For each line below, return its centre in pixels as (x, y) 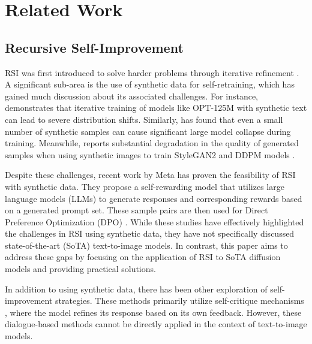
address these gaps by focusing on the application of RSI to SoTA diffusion (143, 257)
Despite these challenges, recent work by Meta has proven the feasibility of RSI (150, 175)
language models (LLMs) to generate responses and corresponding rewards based (154, 198)
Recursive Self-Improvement (94, 47)
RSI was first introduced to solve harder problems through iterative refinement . (152, 72)
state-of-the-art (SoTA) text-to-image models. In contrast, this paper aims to (146, 245)
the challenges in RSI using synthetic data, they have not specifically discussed (150, 233)
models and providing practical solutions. (80, 269)
